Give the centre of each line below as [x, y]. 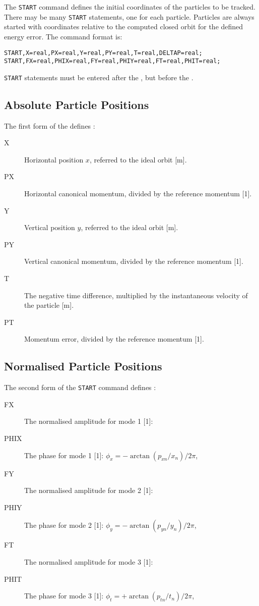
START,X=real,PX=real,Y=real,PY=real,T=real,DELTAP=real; [103, 53]
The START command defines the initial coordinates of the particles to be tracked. [130, 7]
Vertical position [50, 227]
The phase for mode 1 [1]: [64, 455]
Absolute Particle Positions [77, 104]
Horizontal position [54, 159]
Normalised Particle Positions [83, 366]
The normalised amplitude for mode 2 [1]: [89, 490]
